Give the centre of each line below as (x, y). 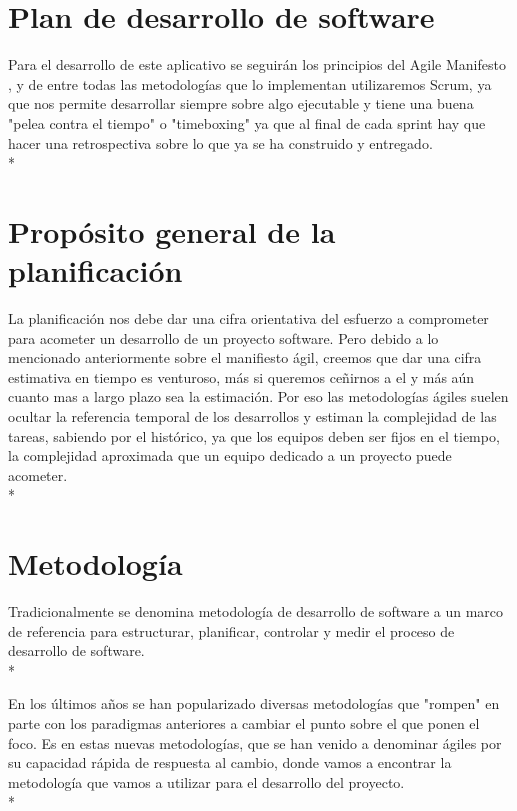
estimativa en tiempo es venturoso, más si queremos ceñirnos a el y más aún (241, 376)
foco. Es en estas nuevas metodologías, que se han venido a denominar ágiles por (255, 742)
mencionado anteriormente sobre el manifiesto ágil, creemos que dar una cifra (245, 357)
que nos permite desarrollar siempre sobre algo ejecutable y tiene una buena (241, 103)
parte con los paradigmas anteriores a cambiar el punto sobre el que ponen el (244, 723)
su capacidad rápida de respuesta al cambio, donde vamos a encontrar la (230, 762)
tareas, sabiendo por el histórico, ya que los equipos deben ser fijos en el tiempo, (254, 435)
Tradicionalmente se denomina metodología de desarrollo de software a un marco (256, 611)
